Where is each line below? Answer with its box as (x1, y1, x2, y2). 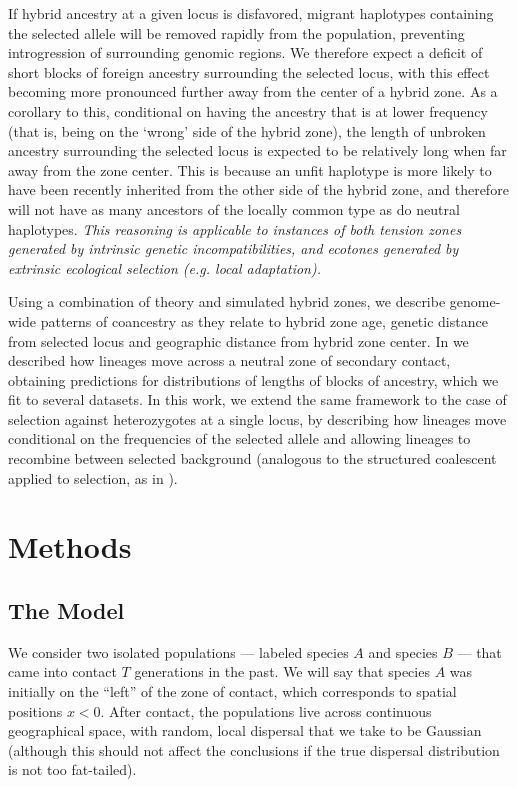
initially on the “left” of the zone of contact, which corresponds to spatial (8, 681, 457, 702)
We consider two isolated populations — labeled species (8, 641, 349, 662)
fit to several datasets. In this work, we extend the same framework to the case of (8, 389, 507, 410)
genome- (449, 291, 501, 312)
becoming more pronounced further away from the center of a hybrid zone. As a (8, 81, 498, 102)
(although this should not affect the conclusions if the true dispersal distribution (8, 739, 500, 760)
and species (368, 641, 438, 662)
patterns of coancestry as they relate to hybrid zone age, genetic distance (40, 310, 488, 331)
